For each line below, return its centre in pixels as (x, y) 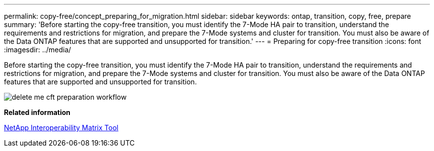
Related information (37, 112)
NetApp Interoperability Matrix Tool (61, 128)
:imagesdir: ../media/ (38, 50)
